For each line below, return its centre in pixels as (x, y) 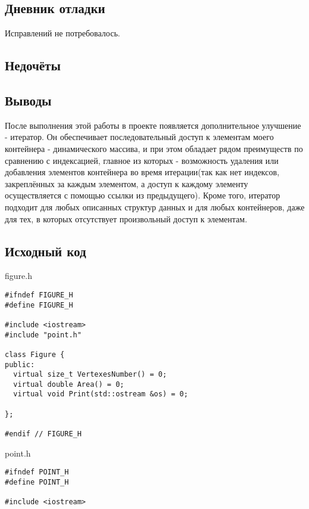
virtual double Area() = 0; (69, 384)
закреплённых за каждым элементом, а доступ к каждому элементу (127, 183)
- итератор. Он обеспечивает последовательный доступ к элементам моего (139, 137)
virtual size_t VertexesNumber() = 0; (90, 375)
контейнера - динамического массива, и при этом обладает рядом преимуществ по (154, 148)
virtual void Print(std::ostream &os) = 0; (101, 394)
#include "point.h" (43, 335)
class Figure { (35, 354)
